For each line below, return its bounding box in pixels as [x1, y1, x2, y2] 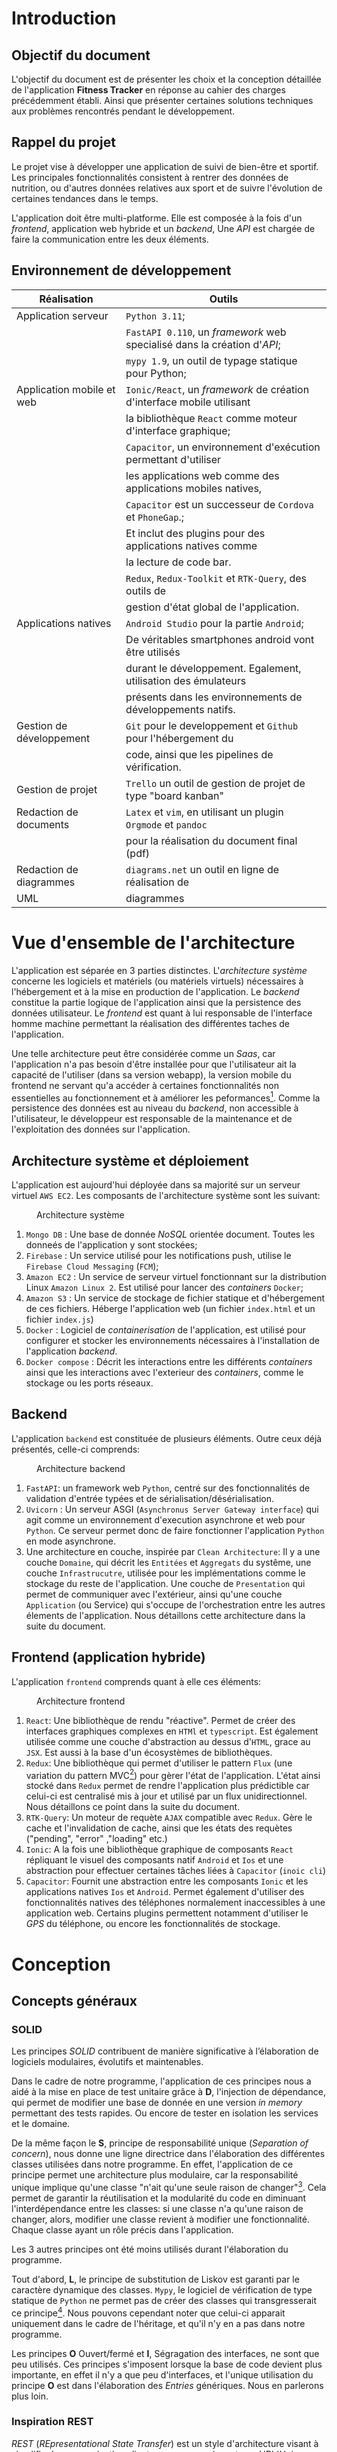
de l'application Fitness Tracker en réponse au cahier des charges [11, 84, 286, 96]
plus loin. [11, 2390, 49, 2402]
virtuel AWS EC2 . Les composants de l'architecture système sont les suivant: [11, 1190, 321, 1202]
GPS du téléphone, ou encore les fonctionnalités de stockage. [25, 1918, 281, 1930]
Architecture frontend [36, 1695, 126, 1707]
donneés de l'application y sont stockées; [25, 1239, 198, 1251]
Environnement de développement [11, 262, 232, 279]
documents [16, 817, 70, 831]
